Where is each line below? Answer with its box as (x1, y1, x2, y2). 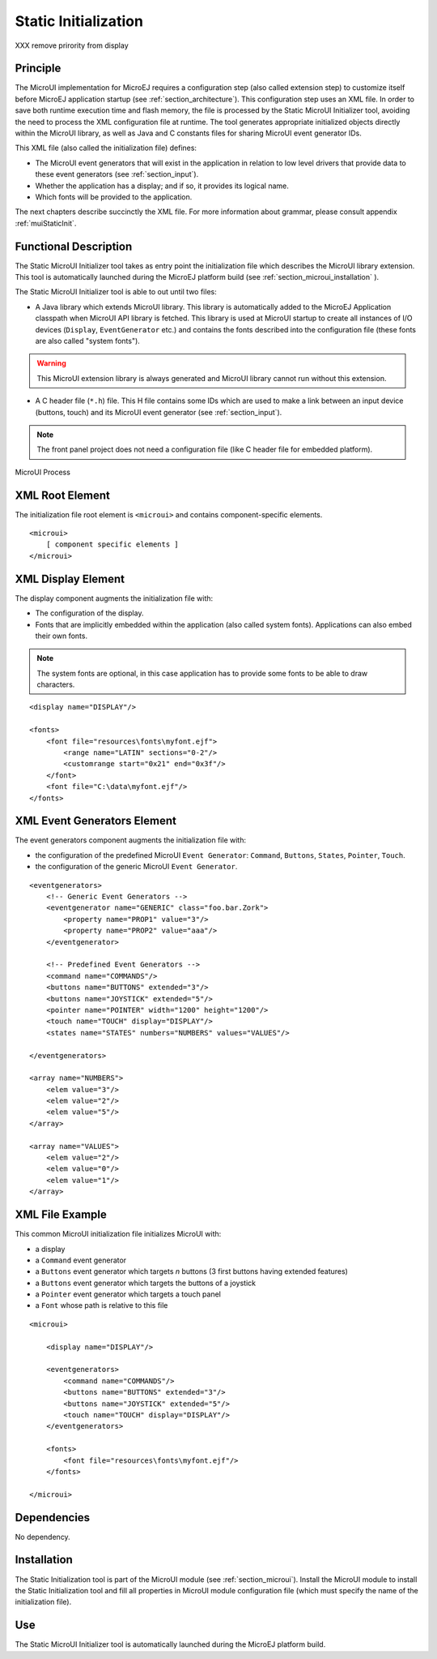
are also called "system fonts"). (35, 337, 141, 345)
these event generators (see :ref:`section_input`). (35, 169, 199, 179)
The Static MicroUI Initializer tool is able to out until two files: (15, 287, 218, 297)
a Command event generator (35, 1255, 127, 1265)
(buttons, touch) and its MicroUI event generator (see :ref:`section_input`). (35, 407, 282, 417)
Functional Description (15, 239, 133, 253)
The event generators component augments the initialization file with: (15, 835, 247, 845)
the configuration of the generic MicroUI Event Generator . (35, 862, 238, 872)
